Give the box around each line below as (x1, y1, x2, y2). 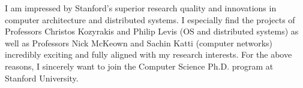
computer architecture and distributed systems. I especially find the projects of (5, 13, 295, 26)
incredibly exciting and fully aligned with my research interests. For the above (5, 48, 292, 61)
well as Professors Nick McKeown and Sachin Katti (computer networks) (5, 36, 272, 49)
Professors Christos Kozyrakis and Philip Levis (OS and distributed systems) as (5, 25, 299, 37)
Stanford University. (5, 71, 79, 84)
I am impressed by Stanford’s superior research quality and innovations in (5, 2, 277, 14)
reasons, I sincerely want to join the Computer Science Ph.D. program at (5, 59, 274, 72)
